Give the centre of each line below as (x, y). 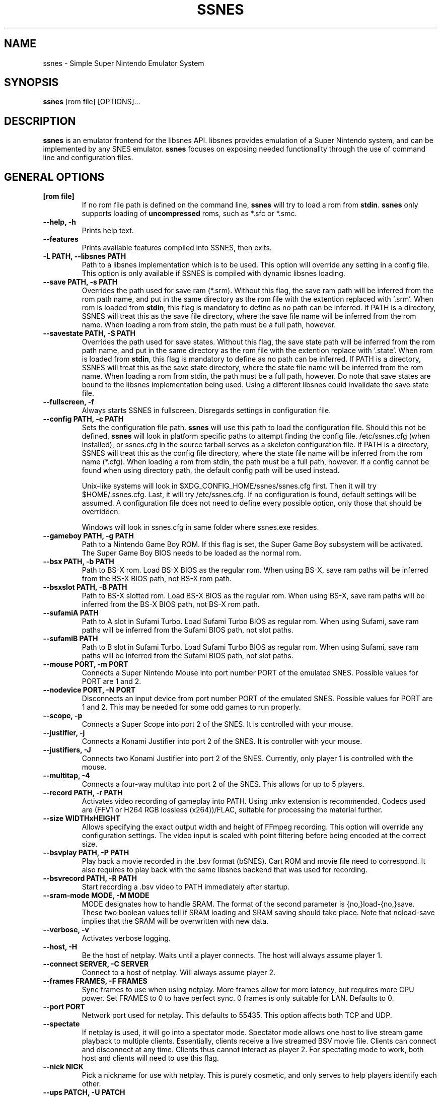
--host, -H (60, 947)
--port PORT (64, 1007)
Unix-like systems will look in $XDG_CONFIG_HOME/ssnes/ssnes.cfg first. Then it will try (229, 486)
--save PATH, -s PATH (80, 282)
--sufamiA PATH (71, 613)
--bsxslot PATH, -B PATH (85, 587)
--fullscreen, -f (68, 402)
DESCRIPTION (40, 121)
